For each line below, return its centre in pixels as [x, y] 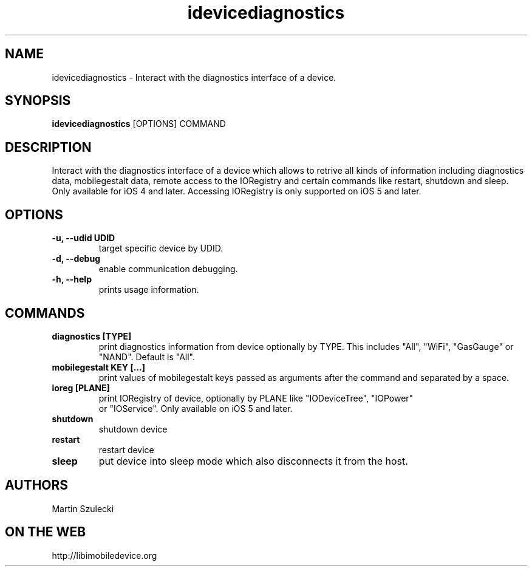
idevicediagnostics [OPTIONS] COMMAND [139, 124]
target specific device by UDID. [161, 248]
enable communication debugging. [168, 269]
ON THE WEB [46, 532]
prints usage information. [149, 290]
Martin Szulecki [83, 508]
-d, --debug [76, 259]
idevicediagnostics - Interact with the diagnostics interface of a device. [194, 77]
